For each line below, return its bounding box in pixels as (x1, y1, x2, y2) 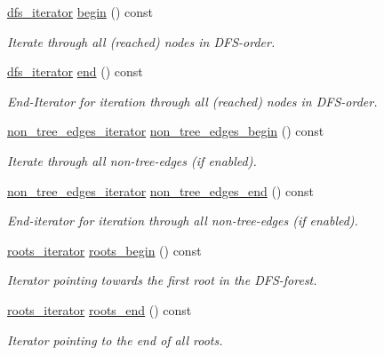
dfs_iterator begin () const (7, 3, 153, 20)
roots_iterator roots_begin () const (7, 241, 202, 259)
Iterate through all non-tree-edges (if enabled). (7, 151, 257, 170)
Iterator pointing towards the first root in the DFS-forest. (7, 271, 317, 289)
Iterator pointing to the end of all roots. (7, 330, 223, 349)
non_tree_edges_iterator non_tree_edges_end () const (7, 181, 314, 200)
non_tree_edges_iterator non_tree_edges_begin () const (7, 122, 324, 140)
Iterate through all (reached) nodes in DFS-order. (7, 32, 276, 51)
